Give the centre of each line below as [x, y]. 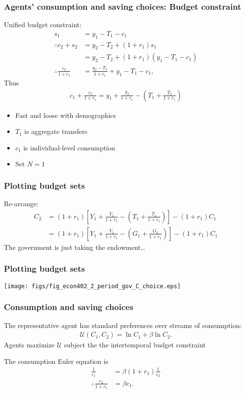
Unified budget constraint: [43, 25]
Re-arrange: [21, 204]
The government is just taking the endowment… [75, 247]
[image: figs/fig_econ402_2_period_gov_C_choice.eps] [92, 286]
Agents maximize [29, 345]
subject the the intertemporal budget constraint [135, 345]
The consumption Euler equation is [56, 361]
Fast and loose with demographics [66, 115]
